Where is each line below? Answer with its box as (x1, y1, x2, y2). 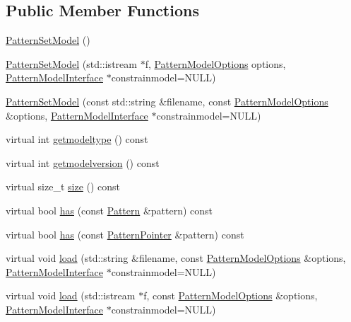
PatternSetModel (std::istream (6, 56, 137, 71)
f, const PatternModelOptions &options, (143, 288, 318, 303)
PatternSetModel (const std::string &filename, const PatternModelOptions (6, 93, 328, 108)
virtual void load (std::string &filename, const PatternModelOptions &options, (6, 251, 346, 265)
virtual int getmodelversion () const (6, 155, 160, 170)
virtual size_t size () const (6, 179, 121, 194)
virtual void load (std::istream (6, 288, 136, 303)
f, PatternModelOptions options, (145, 56, 286, 71)
